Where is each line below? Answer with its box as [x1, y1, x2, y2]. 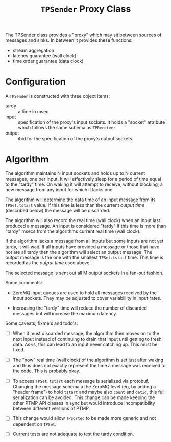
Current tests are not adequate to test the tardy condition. [12, 431, 134, 437]
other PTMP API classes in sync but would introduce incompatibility [12, 400, 155, 406]
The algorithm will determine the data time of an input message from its [5, 196, 156, 203]
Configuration [5, 76, 66, 87]
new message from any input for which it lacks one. [5, 187, 114, 193]
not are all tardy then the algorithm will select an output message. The [5, 249, 153, 255]
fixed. [12, 347, 25, 353]
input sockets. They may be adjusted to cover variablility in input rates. [12, 295, 162, 301]
